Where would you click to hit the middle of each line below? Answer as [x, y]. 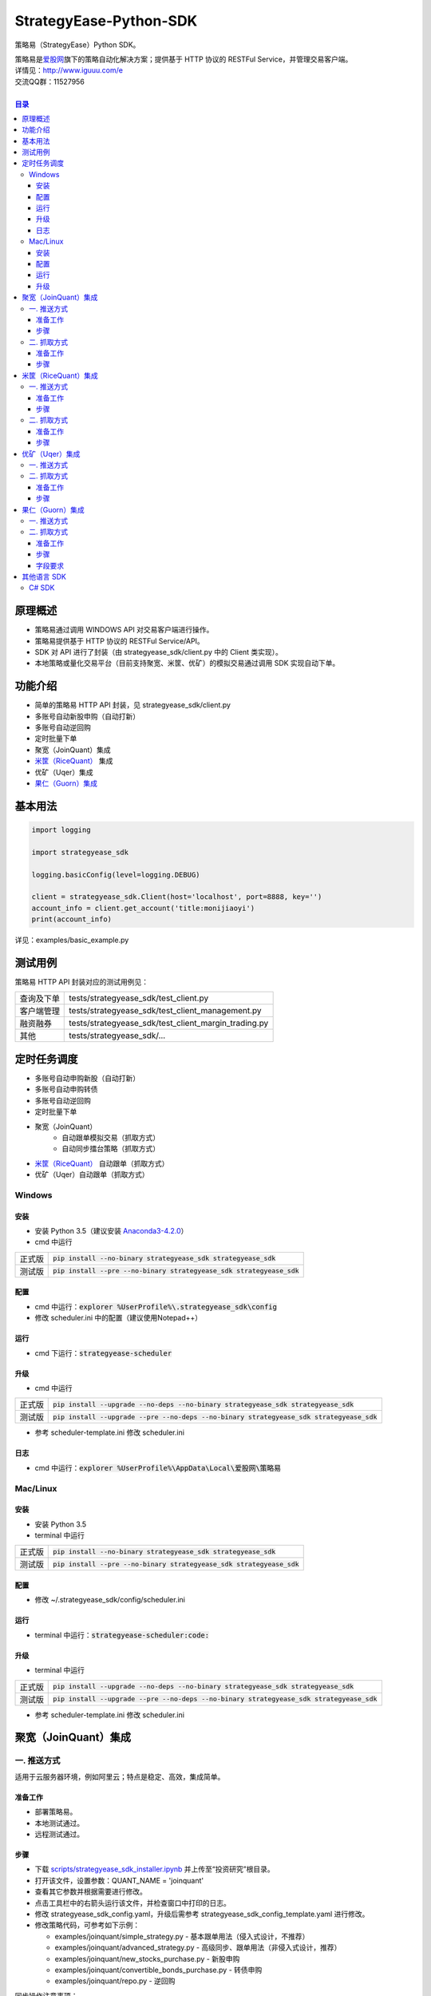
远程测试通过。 [59, 1834]
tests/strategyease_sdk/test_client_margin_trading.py [169, 1024]
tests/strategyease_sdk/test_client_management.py [166, 1011]
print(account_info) [71, 919]
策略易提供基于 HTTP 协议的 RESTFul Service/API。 [120, 641]
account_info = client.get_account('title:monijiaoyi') [143, 908]
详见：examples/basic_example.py [72, 940]
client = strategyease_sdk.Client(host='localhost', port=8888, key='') [177, 897]
